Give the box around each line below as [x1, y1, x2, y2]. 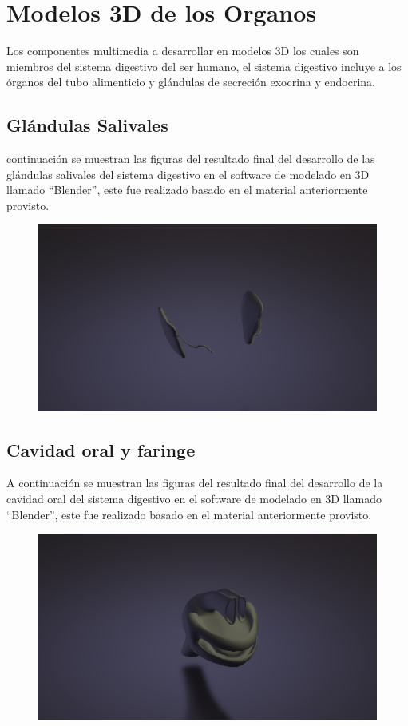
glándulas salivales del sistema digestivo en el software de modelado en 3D [6, 165, 370, 182]
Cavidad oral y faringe [6, 437, 196, 462]
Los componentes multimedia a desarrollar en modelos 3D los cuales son [6, 42, 359, 59]
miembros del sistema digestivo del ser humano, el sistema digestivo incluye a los [6, 58, 402, 74]
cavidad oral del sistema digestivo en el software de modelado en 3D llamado [6, 490, 382, 506]
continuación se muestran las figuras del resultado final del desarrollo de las [6, 150, 375, 167]
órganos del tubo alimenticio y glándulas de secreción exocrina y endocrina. [6, 73, 376, 90]
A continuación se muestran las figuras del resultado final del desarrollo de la [6, 474, 383, 491]
